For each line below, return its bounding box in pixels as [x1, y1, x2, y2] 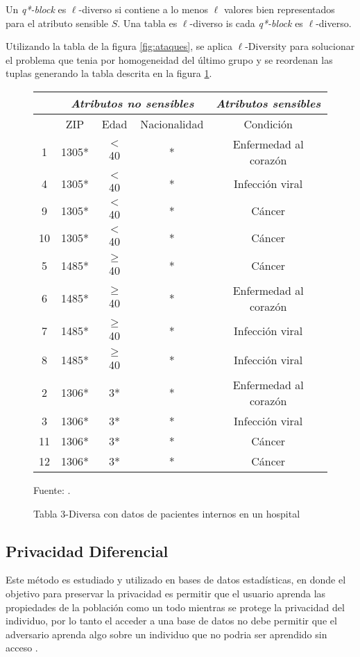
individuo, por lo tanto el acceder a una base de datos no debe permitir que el [6, 613, 337, 628]
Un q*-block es [6, 2, 67, 16]
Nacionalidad [140, 115, 204, 132]
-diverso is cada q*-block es [189, 15, 303, 30]
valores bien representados [223, 2, 335, 16]
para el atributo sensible [6, 15, 109, 30]
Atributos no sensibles [70, 94, 194, 111]
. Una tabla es [117, 15, 178, 30]
